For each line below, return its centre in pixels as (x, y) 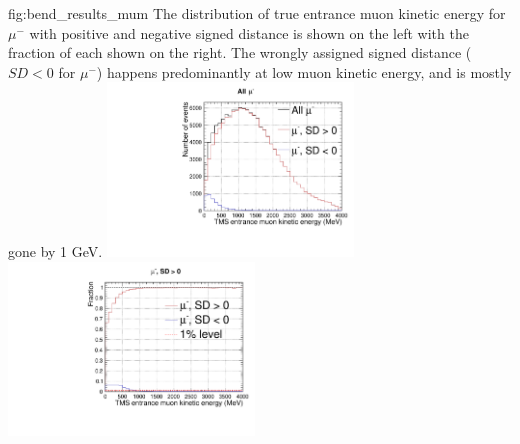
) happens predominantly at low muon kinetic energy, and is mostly (304, 71)
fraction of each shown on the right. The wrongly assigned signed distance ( (240, 52)
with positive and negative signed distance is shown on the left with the (249, 32)
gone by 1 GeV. (55, 250)
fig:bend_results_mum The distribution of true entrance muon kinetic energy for (257, 13)
